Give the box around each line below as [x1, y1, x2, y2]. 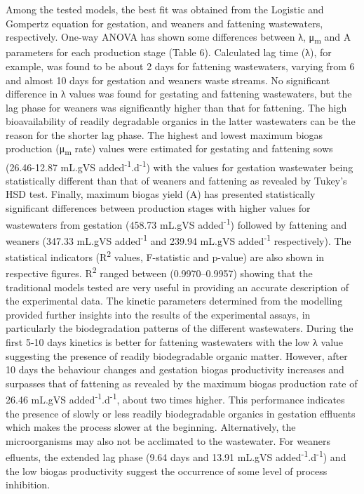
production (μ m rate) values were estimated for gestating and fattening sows [6, 141, 333, 158]
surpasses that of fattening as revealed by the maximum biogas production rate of [6, 375, 358, 390]
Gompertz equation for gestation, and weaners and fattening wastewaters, [6, 15, 323, 30]
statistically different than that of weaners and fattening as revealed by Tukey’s [6, 173, 347, 187]
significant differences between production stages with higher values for [6, 201, 311, 215]
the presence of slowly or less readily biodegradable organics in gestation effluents [6, 406, 356, 420]
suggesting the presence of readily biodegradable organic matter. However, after [6, 348, 348, 363]
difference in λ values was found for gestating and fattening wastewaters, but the [6, 86, 352, 101]
